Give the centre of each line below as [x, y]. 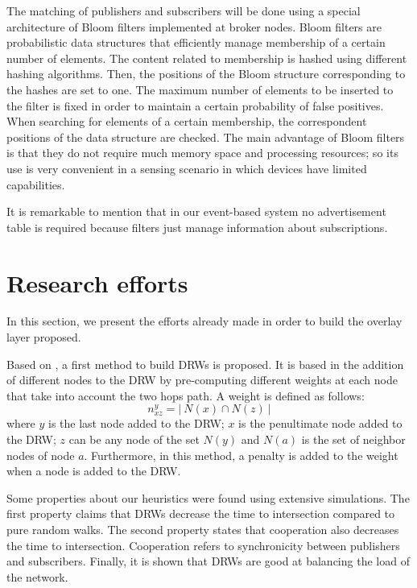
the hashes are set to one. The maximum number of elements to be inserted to [200, 89]
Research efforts [97, 282]
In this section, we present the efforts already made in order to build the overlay [204, 321]
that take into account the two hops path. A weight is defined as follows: [186, 395]
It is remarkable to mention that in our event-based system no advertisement [196, 211]
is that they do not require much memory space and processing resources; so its [202, 153]
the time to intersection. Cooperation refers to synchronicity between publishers [203, 545]
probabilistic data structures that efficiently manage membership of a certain [196, 42]
